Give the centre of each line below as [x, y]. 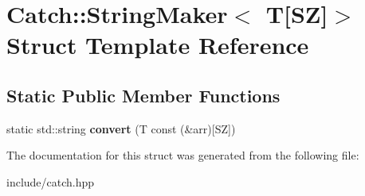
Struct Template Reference [158, 45]
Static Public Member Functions [143, 95]
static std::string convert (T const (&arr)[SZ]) [121, 128]
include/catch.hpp [51, 181]
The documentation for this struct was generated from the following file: [183, 155]
